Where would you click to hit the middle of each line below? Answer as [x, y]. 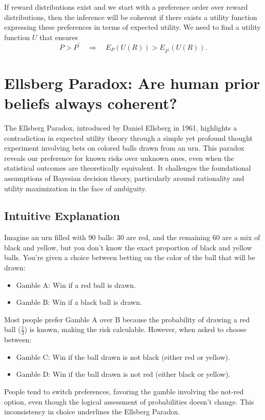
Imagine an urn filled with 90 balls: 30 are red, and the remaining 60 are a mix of [132, 237]
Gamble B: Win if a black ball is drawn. [79, 302]
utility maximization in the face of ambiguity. [76, 188]
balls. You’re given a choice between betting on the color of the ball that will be [130, 257]
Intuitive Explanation [62, 216]
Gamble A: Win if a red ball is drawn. [76, 285]
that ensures [59, 37]
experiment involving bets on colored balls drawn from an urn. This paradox [124, 148]
